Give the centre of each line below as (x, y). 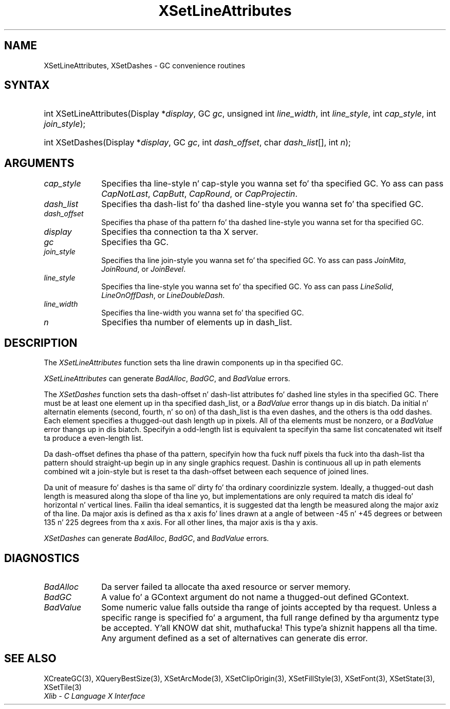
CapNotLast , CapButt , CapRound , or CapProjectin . (200, 194)
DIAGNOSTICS (42, 558)
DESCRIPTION (41, 343)
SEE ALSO (30, 659)
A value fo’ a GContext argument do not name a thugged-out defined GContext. (255, 597)
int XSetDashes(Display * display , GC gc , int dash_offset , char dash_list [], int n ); (197, 143)
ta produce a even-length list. (93, 438)
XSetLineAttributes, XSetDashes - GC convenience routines (145, 65)
